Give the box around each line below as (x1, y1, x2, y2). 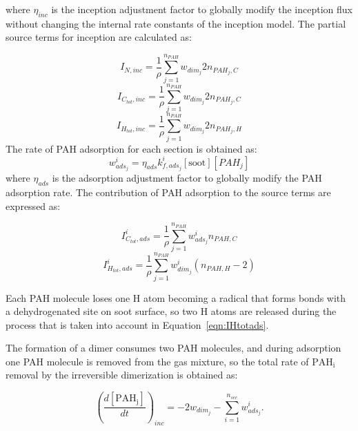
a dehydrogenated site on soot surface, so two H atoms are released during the (6, 304, 337, 318)
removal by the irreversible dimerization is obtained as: (6, 367, 238, 382)
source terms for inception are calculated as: (6, 30, 192, 44)
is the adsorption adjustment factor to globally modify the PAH (52, 171, 322, 185)
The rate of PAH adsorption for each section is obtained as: (6, 141, 257, 155)
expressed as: (6, 198, 61, 213)
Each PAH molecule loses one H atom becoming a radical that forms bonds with (6, 290, 346, 305)
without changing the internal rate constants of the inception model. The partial (6, 16, 346, 30)
